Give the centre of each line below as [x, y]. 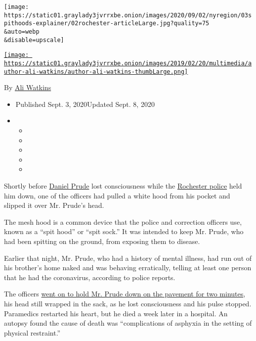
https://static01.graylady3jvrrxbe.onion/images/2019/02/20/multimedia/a [128, 63]
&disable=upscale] [34, 40]
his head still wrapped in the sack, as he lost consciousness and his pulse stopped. [128, 303]
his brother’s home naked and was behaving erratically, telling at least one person [128, 268]
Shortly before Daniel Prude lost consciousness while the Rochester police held [123, 186]
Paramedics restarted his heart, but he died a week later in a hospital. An [116, 313]
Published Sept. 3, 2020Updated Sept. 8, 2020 [85, 104]
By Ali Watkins [28, 87]
